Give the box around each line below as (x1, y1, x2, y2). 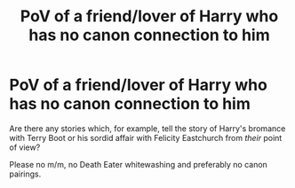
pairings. (9, 168, 42, 179)
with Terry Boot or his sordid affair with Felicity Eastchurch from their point (9, 132, 283, 143)
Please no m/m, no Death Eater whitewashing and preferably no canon (9, 159, 268, 169)
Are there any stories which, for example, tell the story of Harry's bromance (9, 122, 286, 134)
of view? (9, 142, 41, 153)
